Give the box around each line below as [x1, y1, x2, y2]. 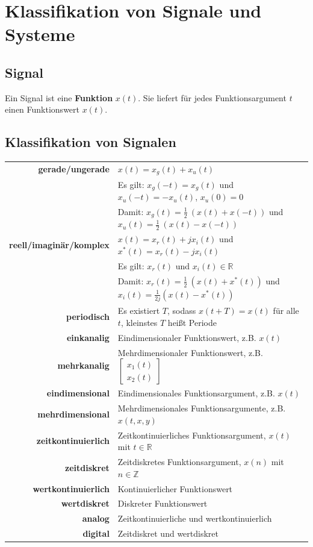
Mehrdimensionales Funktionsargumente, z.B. [117, 402, 286, 414]
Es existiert [117, 304, 160, 317]
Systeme [5, 22, 75, 46]
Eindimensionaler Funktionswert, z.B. [117, 331, 256, 343]
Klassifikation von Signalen [5, 133, 176, 151]
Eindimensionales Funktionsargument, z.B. [117, 387, 275, 399]
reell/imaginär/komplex [9, 239, 110, 251]
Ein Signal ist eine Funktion [5, 91, 113, 104]
